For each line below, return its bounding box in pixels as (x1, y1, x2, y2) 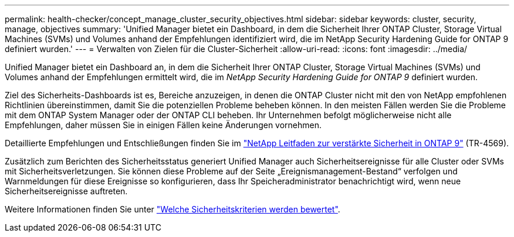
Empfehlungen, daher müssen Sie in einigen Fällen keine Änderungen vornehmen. (5, 120, 322, 130)
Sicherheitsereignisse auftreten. (5, 186, 128, 196)
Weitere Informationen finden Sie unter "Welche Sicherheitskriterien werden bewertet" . (5, 204, 340, 214)
